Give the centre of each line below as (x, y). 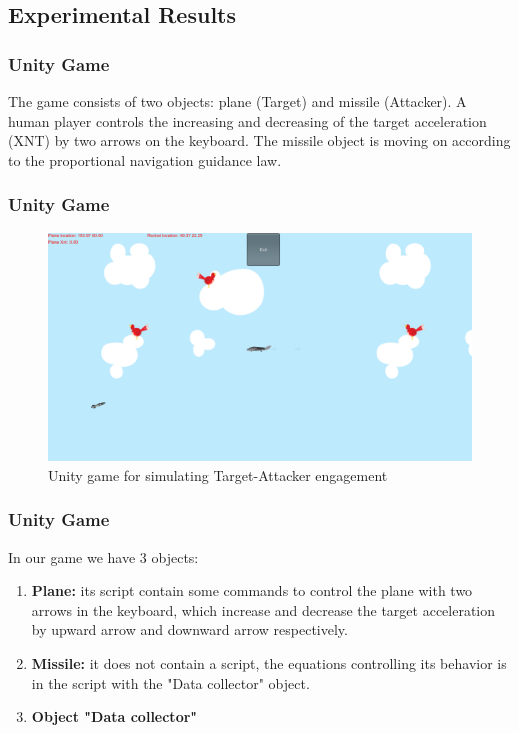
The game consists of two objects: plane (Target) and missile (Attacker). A (237, 101)
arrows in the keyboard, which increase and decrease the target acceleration (263, 609)
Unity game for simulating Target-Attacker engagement (218, 474)
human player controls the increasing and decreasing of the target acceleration (247, 120)
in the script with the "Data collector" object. (170, 682)
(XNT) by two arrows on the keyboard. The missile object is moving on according (259, 140)
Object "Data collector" (114, 716)
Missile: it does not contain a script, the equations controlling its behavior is (269, 662)
